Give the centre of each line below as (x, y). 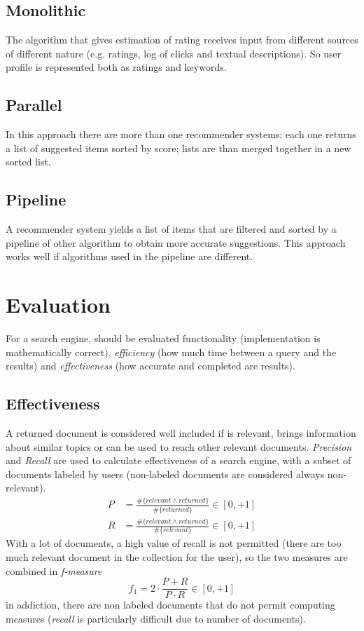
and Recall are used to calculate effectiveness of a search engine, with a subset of (178, 460)
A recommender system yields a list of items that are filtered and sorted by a (171, 229)
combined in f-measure (54, 570)
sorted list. (28, 162)
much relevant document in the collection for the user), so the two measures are (177, 556)
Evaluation (58, 305)
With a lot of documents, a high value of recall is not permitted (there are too (174, 543)
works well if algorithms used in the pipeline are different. (129, 256)
